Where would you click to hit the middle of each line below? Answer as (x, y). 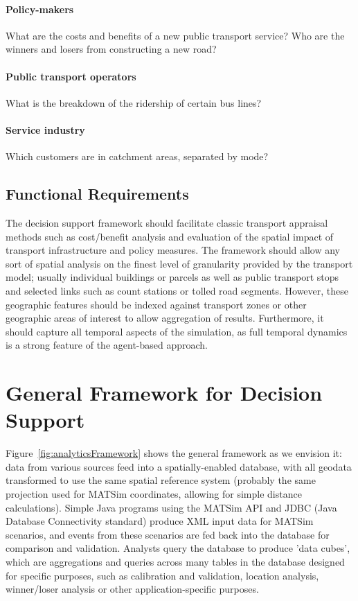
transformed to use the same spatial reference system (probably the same (161, 480)
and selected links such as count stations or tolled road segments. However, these (177, 290)
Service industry (45, 129)
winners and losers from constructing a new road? (111, 49)
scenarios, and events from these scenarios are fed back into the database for (168, 534)
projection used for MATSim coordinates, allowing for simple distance (154, 494)
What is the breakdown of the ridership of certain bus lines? (134, 102)
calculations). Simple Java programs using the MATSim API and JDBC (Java (171, 507)
